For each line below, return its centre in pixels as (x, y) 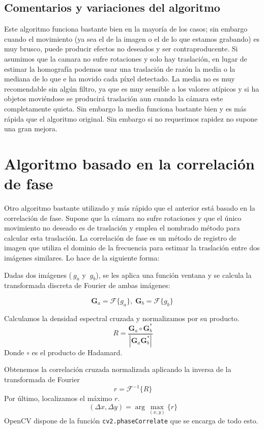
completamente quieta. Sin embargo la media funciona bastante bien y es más (125, 108)
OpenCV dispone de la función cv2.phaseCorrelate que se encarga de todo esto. (131, 420)
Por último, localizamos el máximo (58, 398)
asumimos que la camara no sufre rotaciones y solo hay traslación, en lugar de (126, 58)
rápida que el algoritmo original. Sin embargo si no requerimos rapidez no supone (131, 118)
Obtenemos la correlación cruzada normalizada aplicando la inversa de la (118, 369)
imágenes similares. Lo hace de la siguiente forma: (82, 258)
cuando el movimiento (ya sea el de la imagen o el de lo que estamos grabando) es (132, 38)
